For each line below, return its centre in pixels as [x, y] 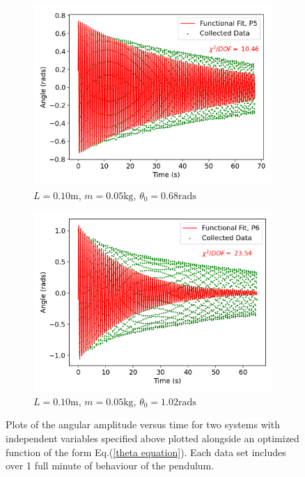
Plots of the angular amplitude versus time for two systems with [143, 424]
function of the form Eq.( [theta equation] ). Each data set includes [146, 452]
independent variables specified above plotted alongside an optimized [152, 438]
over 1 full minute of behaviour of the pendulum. [110, 466]
